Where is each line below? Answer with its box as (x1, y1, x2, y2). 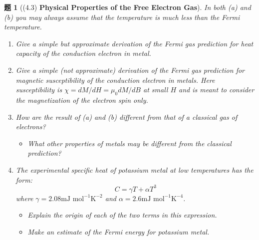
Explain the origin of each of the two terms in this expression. (27, 210, 217, 220)
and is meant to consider (179, 84, 255, 95)
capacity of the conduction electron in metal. (15, 48, 151, 58)
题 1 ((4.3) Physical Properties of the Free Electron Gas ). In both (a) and (4, 2, 251, 12)
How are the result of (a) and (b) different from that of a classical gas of (15, 111, 238, 122)
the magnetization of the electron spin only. (15, 94, 148, 105)
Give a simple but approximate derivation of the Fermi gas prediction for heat (15, 38, 254, 48)
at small (143, 84, 168, 95)
